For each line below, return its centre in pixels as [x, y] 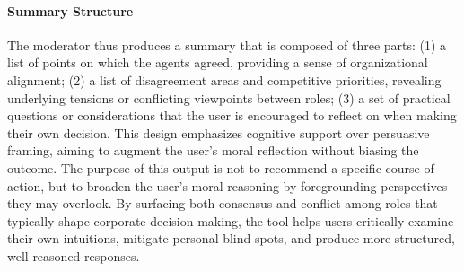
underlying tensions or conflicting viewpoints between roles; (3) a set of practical [229, 97]
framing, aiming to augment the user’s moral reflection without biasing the [213, 150]
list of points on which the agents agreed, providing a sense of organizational [218, 62]
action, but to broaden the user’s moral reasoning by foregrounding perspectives [228, 185]
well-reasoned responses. [74, 255]
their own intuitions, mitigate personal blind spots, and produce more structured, [231, 238]
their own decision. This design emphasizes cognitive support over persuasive [219, 132]
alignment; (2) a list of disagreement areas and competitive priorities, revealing [224, 79]
